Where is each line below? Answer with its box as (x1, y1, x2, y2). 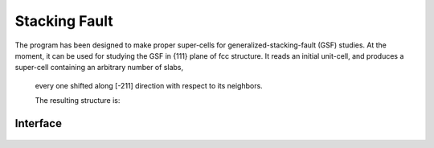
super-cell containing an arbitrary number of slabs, (14, 63, 184, 72)
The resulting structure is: (35, 96, 121, 105)
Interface (14, 117, 62, 130)
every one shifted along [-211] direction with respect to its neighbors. (35, 80, 263, 90)
